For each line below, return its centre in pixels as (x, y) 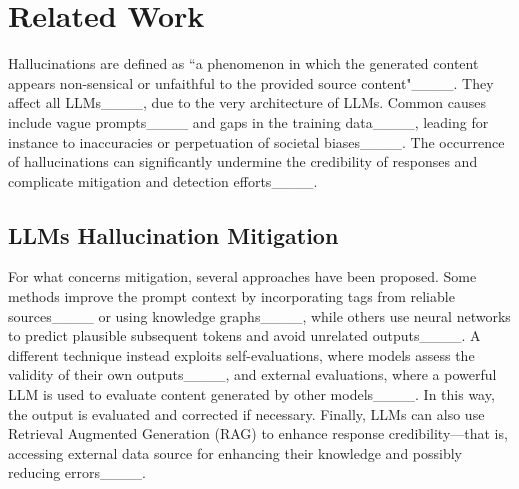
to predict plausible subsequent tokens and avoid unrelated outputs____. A (244, 335)
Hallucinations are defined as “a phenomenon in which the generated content (243, 63)
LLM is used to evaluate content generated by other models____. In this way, (251, 394)
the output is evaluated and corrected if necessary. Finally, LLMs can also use (246, 413)
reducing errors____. (77, 472)
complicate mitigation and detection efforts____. (163, 180)
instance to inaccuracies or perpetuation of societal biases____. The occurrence (256, 141)
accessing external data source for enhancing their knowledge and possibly (235, 452)
